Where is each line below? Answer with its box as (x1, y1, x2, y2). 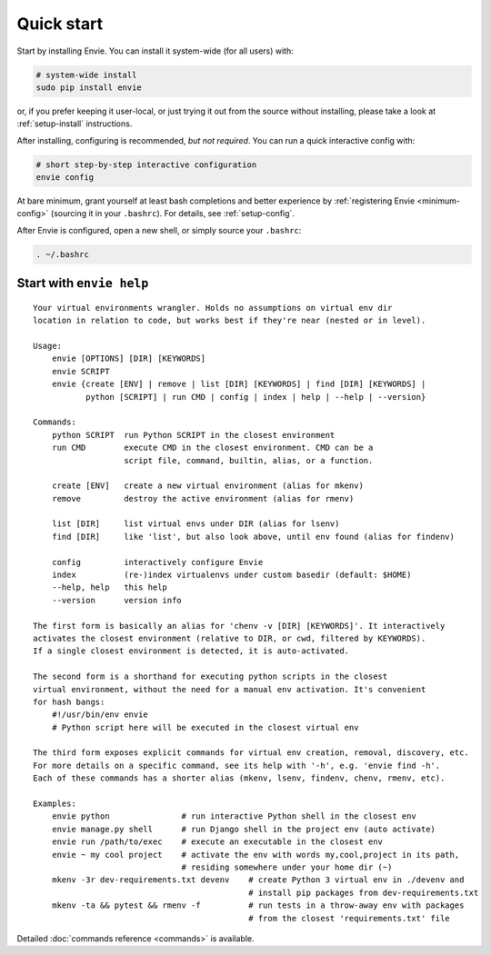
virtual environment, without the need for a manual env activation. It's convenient (33, 684, 426, 694)
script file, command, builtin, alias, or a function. (124, 455, 374, 465)
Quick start (16, 14, 104, 34)
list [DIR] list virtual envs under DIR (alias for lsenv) (51, 519, 340, 529)
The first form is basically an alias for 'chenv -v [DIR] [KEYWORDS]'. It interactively (33, 621, 446, 631)
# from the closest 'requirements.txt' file (248, 913, 450, 923)
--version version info (51, 595, 182, 605)
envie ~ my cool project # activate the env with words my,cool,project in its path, (51, 850, 460, 860)
